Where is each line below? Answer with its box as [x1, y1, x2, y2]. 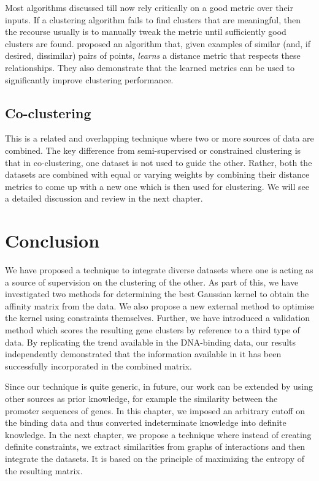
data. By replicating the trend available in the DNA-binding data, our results [5, 335, 296, 348]
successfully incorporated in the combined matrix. [5, 359, 192, 372]
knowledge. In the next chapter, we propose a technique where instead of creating [5, 428, 312, 441]
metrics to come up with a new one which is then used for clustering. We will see [5, 180, 309, 192]
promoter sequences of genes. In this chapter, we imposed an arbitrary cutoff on [5, 404, 306, 417]
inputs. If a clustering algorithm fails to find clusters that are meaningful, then [5, 13, 301, 26]
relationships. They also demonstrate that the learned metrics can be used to [5, 61, 294, 74]
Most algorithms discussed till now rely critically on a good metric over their [5, 1, 293, 13]
